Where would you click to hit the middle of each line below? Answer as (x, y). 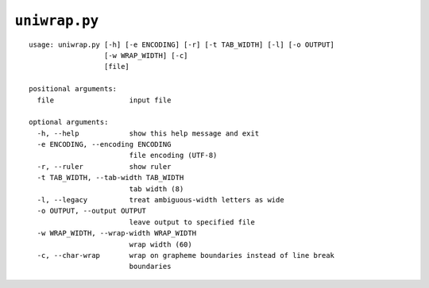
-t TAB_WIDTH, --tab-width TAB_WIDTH (110, 178)
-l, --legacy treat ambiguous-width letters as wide (161, 200)
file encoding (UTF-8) (173, 156)
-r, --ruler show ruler (104, 166)
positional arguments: (73, 89)
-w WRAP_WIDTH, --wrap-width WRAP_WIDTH (117, 233)
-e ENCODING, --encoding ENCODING (104, 144)
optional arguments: (69, 122)
